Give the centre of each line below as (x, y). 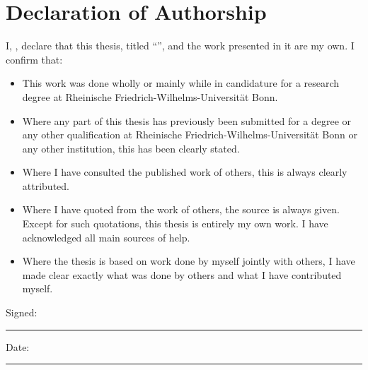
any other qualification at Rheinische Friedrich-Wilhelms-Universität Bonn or (190, 135)
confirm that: (34, 59)
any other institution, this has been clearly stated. (131, 148)
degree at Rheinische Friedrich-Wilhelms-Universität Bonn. (150, 96)
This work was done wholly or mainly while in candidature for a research (181, 83)
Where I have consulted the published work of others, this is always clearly (185, 172)
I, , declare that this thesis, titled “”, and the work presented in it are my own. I (180, 46)
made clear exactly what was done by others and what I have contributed (182, 274)
